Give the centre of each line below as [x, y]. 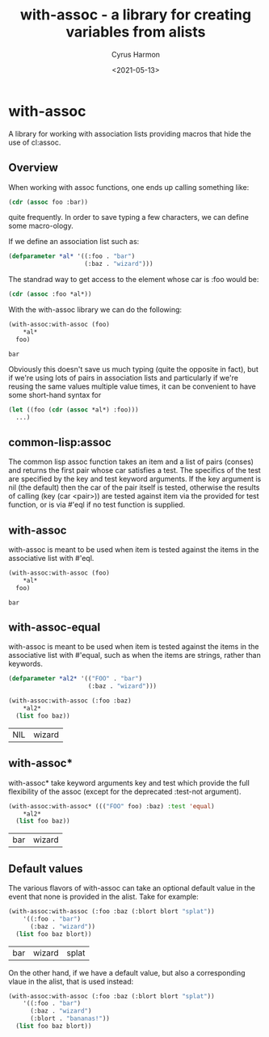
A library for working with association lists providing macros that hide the [130, 133]
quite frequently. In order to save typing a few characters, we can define [128, 217]
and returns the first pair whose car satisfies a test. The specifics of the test [134, 470]
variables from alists [136, 32]
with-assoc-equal [55, 628]
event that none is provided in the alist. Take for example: [104, 897]
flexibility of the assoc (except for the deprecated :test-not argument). [125, 791]
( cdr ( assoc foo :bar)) [48, 202]
